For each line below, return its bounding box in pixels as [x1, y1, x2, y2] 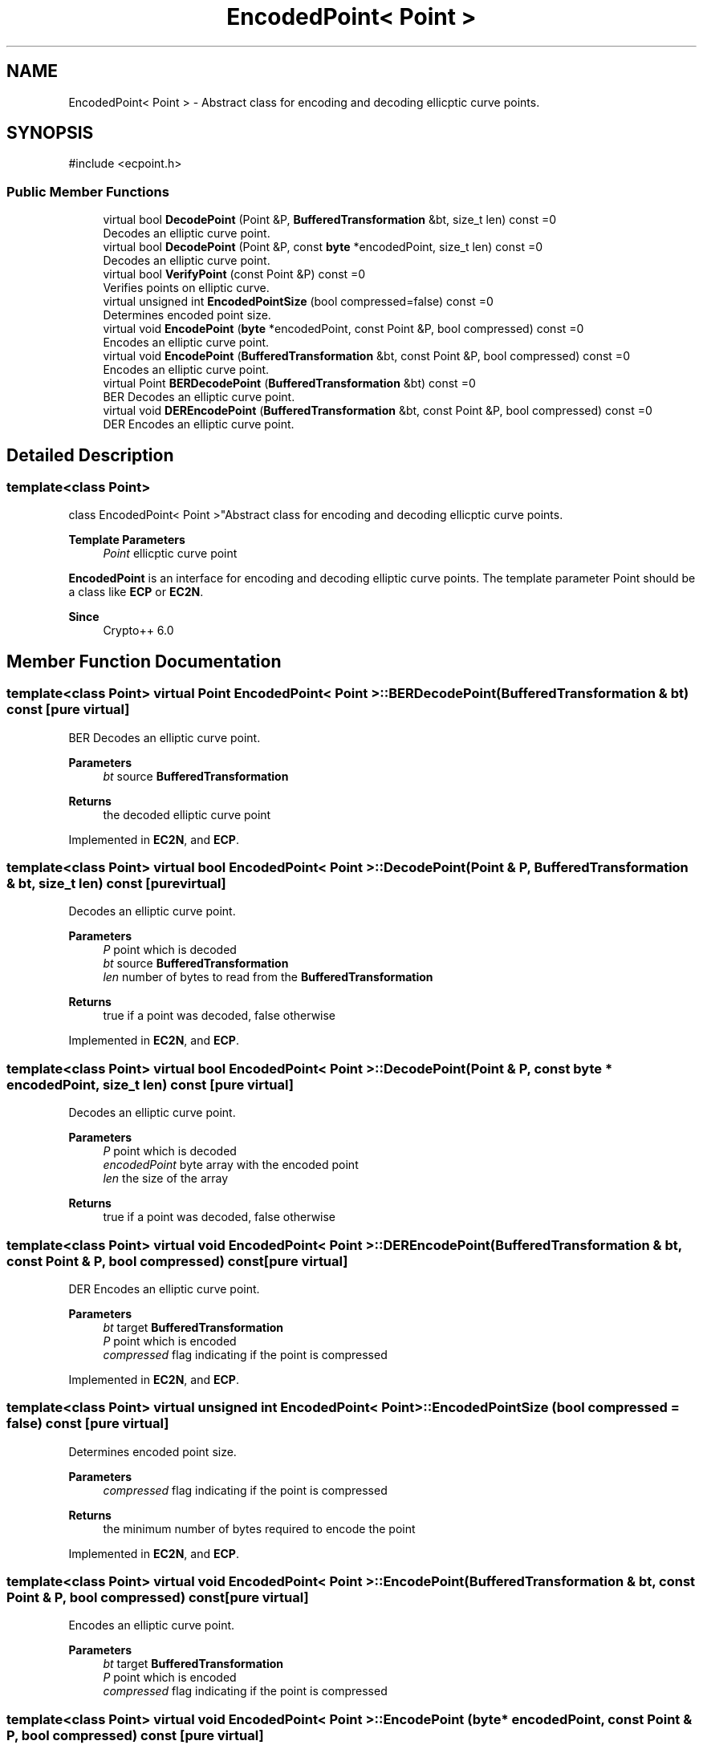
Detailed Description [6, 444, 174, 465]
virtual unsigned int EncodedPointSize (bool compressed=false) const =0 [103, 294, 494, 309]
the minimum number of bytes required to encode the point [103, 1521, 416, 1536]
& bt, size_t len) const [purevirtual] [6, 875, 226, 891]
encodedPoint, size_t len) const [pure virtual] [6, 1076, 294, 1093]
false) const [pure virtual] [6, 1415, 169, 1432]
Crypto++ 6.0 [103, 623, 174, 638]
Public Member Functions [6, 183, 169, 200]
